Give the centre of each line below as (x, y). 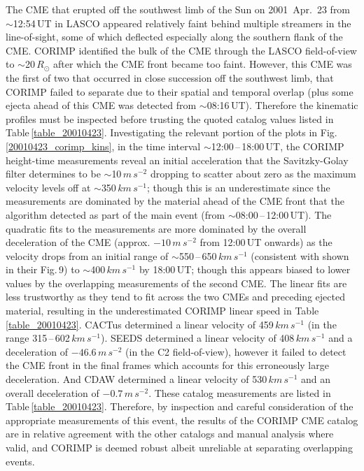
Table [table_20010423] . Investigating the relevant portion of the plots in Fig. (171, 132)
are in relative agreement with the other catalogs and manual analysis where (170, 434)
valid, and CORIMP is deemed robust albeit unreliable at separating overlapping (179, 447)
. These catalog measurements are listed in (240, 392)
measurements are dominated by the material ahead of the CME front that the (175, 201)
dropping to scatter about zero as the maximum (253, 174)
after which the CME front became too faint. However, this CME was (202, 64)
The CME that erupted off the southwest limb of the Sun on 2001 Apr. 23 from (178, 9)
